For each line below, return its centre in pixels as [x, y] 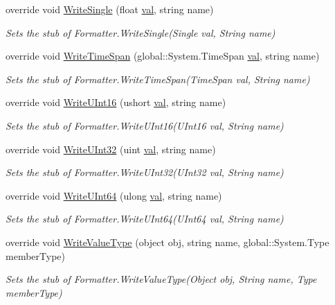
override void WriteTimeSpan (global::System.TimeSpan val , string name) [163, 56]
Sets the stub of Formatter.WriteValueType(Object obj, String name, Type [161, 279]
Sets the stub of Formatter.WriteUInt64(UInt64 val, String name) [145, 219]
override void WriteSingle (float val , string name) [110, 9]
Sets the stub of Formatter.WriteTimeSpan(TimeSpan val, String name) [158, 79]
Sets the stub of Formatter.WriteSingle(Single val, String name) [141, 32]
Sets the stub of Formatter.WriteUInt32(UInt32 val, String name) [145, 172]
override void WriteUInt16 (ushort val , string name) [116, 102]
